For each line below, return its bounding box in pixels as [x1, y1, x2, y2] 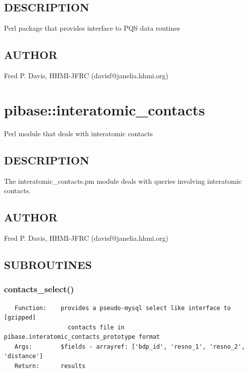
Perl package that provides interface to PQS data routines [4, 23, 180, 33]
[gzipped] [4, 314, 36, 321]
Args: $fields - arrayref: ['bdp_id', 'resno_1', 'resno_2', [14, 343, 245, 350]
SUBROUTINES [4, 257, 92, 272]
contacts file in [67, 323, 125, 331]
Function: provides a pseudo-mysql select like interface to [14, 304, 231, 312]
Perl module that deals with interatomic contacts [4, 128, 153, 138]
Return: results [14, 363, 86, 370]
